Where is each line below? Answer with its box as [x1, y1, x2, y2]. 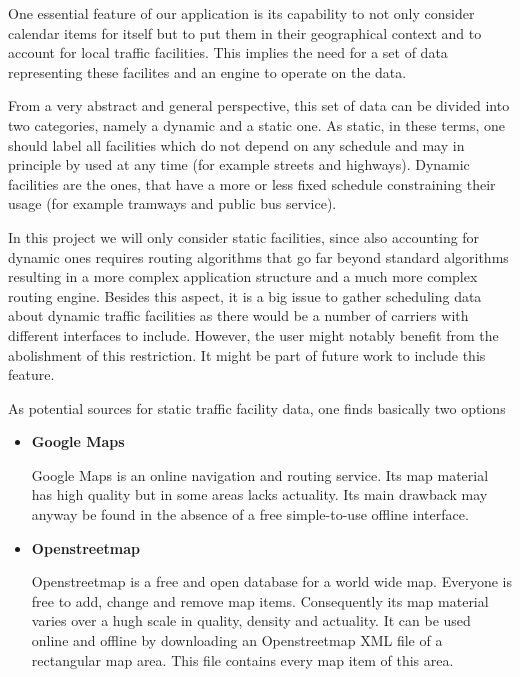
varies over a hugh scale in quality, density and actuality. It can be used [31, 610, 471, 631]
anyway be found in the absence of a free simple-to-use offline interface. [31, 504, 469, 525]
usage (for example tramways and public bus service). [8, 193, 337, 214]
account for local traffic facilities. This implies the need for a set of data [8, 42, 448, 63]
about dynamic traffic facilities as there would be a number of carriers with [8, 305, 469, 326]
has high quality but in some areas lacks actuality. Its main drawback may [31, 484, 488, 505]
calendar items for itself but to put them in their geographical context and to [8, 22, 482, 43]
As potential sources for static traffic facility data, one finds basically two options [8, 397, 506, 418]
